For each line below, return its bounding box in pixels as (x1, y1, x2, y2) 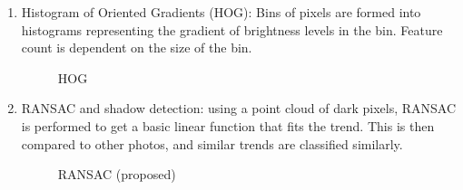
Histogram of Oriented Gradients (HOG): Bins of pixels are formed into (21, 3, 421, 21)
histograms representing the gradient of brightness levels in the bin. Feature (21, 20, 443, 39)
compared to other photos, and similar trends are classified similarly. (21, 134, 403, 153)
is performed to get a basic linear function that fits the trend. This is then (21, 116, 435, 135)
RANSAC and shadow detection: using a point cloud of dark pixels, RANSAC (21, 99, 457, 118)
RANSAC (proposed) (57, 165, 176, 184)
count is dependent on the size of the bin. (21, 38, 252, 57)
